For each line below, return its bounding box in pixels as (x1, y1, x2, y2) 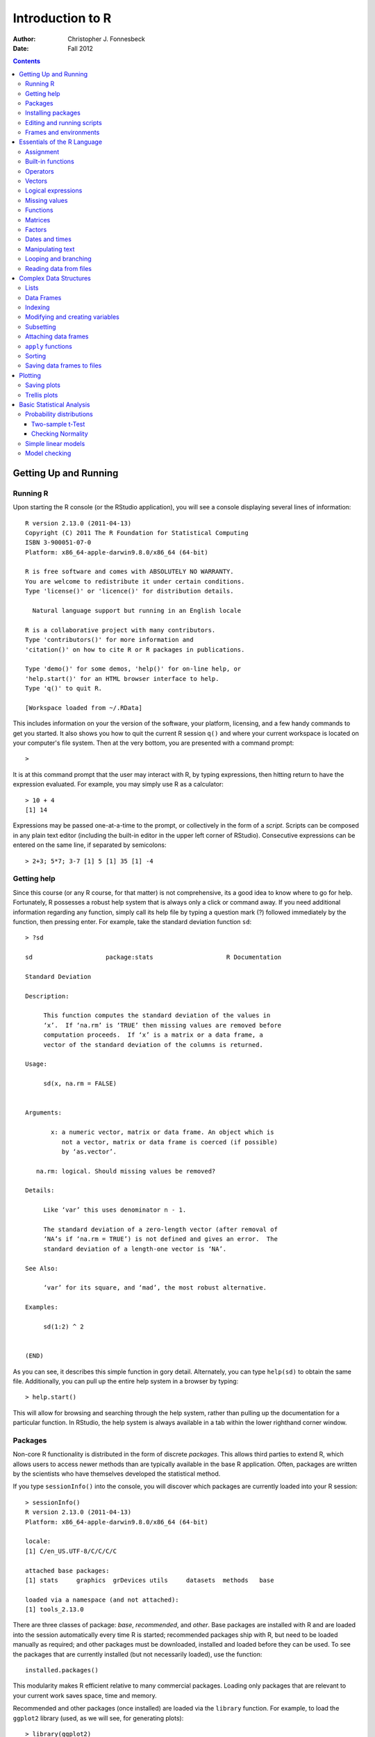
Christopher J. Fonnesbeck (67, 35, 145, 43)
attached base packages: (25, 1567, 110, 1574)
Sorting (25, 352, 47, 361)
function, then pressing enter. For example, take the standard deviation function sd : (12, 917, 252, 925)
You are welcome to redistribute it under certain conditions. (25, 577, 245, 585)
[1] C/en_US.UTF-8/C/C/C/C (25, 1547, 117, 1555)
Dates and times (25, 235, 72, 243)
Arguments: (25, 1109, 62, 1117)
